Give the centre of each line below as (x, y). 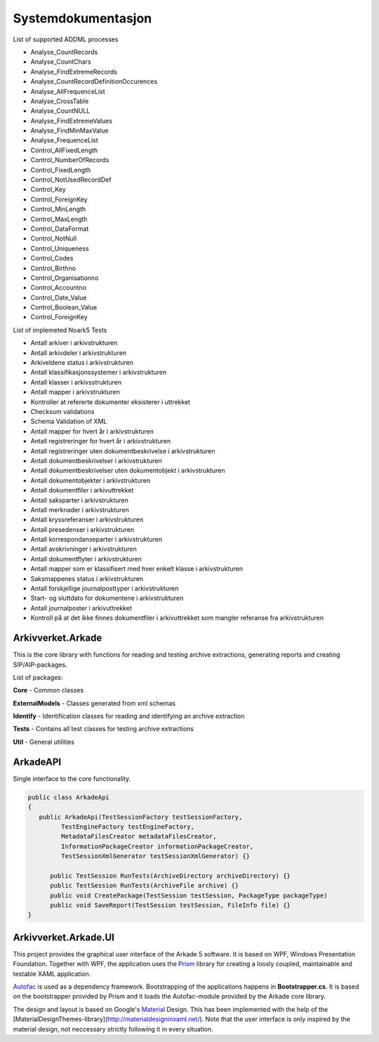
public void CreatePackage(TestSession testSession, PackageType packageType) (189, 895)
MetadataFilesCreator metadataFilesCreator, (139, 836)
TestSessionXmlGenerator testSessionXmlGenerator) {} (155, 856)
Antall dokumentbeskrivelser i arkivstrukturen (97, 460)
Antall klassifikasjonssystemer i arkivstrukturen (99, 373)
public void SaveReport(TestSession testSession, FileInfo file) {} (171, 906)
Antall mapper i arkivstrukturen (75, 392)
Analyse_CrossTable (60, 101)
